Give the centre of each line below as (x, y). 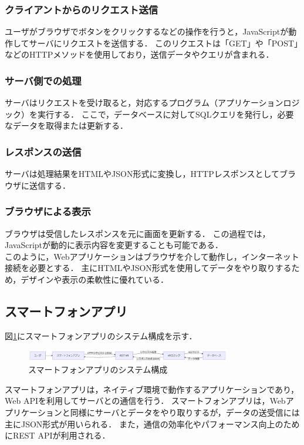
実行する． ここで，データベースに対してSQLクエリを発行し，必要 (165, 114)
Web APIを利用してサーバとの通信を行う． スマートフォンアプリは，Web (145, 401)
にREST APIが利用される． (58, 435)
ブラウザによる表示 (48, 211)
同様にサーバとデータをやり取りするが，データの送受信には (185, 412)
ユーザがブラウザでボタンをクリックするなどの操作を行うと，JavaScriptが (147, 31)
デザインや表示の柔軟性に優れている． (94, 279)
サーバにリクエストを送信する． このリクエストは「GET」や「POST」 (164, 43)
